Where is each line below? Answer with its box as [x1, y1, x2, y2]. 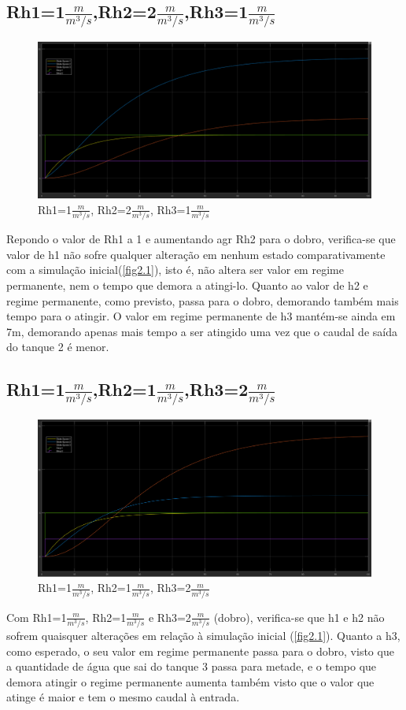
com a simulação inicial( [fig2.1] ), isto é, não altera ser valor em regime [6, 261, 344, 278]
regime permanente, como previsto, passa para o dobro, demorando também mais [6, 292, 399, 309]
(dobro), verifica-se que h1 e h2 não [213, 608, 385, 625]
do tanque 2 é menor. [6, 338, 109, 355]
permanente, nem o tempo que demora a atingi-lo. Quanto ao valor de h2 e [6, 277, 368, 294]
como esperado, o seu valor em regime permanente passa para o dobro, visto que [6, 642, 394, 659]
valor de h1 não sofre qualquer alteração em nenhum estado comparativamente [6, 246, 386, 262]
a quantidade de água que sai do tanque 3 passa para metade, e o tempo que [6, 658, 377, 675]
